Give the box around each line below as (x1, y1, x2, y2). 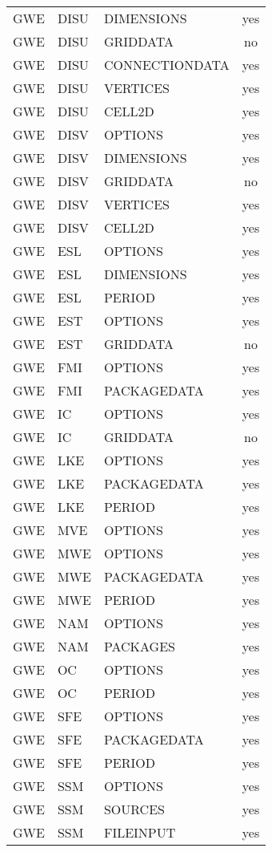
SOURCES (103, 800, 165, 818)
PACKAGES (103, 637, 175, 655)
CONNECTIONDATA (103, 55, 230, 74)
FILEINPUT (103, 823, 176, 842)
